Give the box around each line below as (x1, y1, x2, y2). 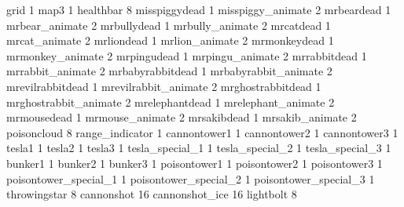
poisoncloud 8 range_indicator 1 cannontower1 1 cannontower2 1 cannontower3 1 (6, 124, 398, 140)
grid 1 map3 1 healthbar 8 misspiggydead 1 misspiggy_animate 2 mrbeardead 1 (6, 2, 391, 17)
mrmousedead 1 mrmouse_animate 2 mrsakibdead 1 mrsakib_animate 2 (6, 109, 357, 125)
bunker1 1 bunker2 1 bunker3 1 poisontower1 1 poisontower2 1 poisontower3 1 (6, 154, 383, 171)
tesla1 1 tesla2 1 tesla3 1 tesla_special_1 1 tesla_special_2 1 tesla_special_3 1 (6, 140, 391, 156)
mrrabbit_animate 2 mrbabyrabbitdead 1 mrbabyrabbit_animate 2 (6, 63, 332, 79)
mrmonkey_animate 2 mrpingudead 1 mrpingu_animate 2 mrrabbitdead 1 (6, 47, 367, 64)
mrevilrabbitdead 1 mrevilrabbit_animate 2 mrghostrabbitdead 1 (6, 78, 321, 94)
